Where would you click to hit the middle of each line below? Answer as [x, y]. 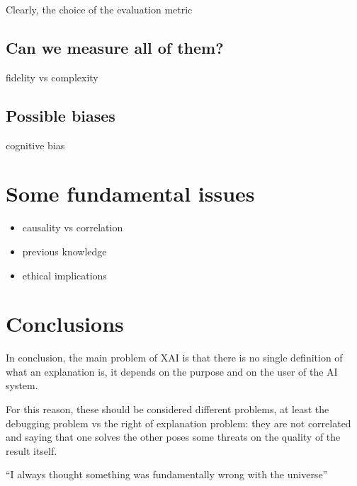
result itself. [32, 450]
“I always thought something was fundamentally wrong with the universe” [167, 474]
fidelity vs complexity [52, 77]
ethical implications [64, 275]
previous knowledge [64, 251]
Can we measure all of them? [115, 47]
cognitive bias [35, 145]
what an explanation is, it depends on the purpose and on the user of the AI [172, 371]
